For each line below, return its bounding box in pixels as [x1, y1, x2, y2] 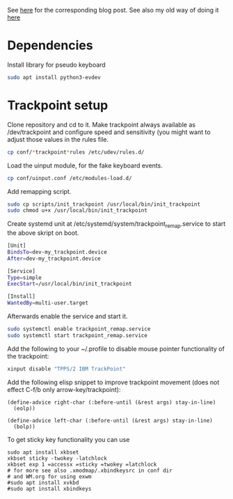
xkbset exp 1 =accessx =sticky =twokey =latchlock [7, 461, 157, 468]
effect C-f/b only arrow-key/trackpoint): [7, 385, 121, 393]
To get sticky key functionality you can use [7, 435, 130, 443]
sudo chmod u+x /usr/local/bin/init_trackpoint [7, 207, 148, 214]
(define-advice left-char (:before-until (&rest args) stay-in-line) [7, 417, 214, 424]
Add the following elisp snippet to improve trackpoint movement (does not [7, 378, 220, 386]
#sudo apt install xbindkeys [7, 485, 92, 492]
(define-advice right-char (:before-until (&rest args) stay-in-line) [7, 399, 216, 406]
